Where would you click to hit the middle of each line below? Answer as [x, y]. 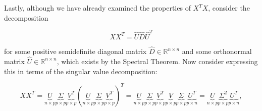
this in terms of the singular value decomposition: [81, 71]
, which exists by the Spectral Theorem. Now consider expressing [157, 61]
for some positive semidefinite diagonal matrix [75, 51]
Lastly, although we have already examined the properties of [97, 8]
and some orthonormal [217, 51]
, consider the [229, 8]
